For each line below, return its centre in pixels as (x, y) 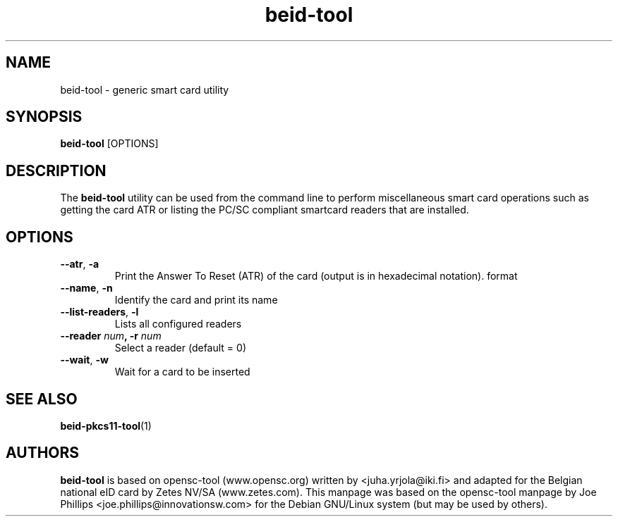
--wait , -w (84, 360)
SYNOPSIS (44, 117)
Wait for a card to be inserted (182, 372)
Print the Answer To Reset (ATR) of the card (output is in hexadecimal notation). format (316, 276)
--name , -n (86, 288)
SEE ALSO (42, 399)
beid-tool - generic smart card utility (145, 89)
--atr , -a (80, 264)
